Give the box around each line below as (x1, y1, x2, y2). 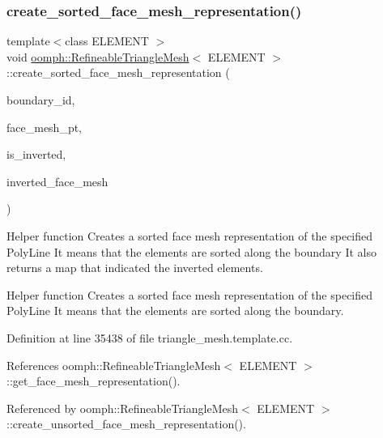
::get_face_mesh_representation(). (6, 372, 181, 389)
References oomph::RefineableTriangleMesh (6, 356, 221, 373)
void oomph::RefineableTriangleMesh (6, 48, 189, 65)
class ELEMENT (65, 32, 149, 49)
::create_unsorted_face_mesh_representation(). (6, 415, 246, 432)
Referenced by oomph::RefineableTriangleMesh (6, 399, 239, 416)
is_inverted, (6, 146, 66, 163)
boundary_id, (6, 91, 75, 108)
